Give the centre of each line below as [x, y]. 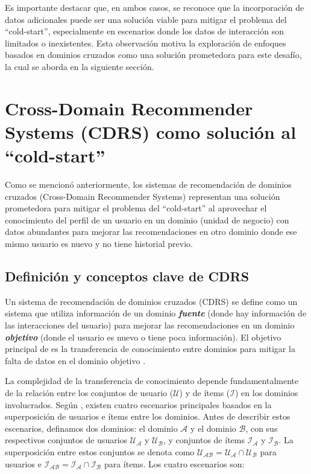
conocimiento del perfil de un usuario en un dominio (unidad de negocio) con [147, 219]
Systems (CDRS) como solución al [151, 131]
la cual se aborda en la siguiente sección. [80, 66]
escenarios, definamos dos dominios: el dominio [91, 428]
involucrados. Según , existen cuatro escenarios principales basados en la [138, 404]
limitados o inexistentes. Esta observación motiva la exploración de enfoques [146, 43]
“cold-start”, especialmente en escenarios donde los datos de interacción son [144, 31]
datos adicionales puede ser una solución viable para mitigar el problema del [146, 19]
